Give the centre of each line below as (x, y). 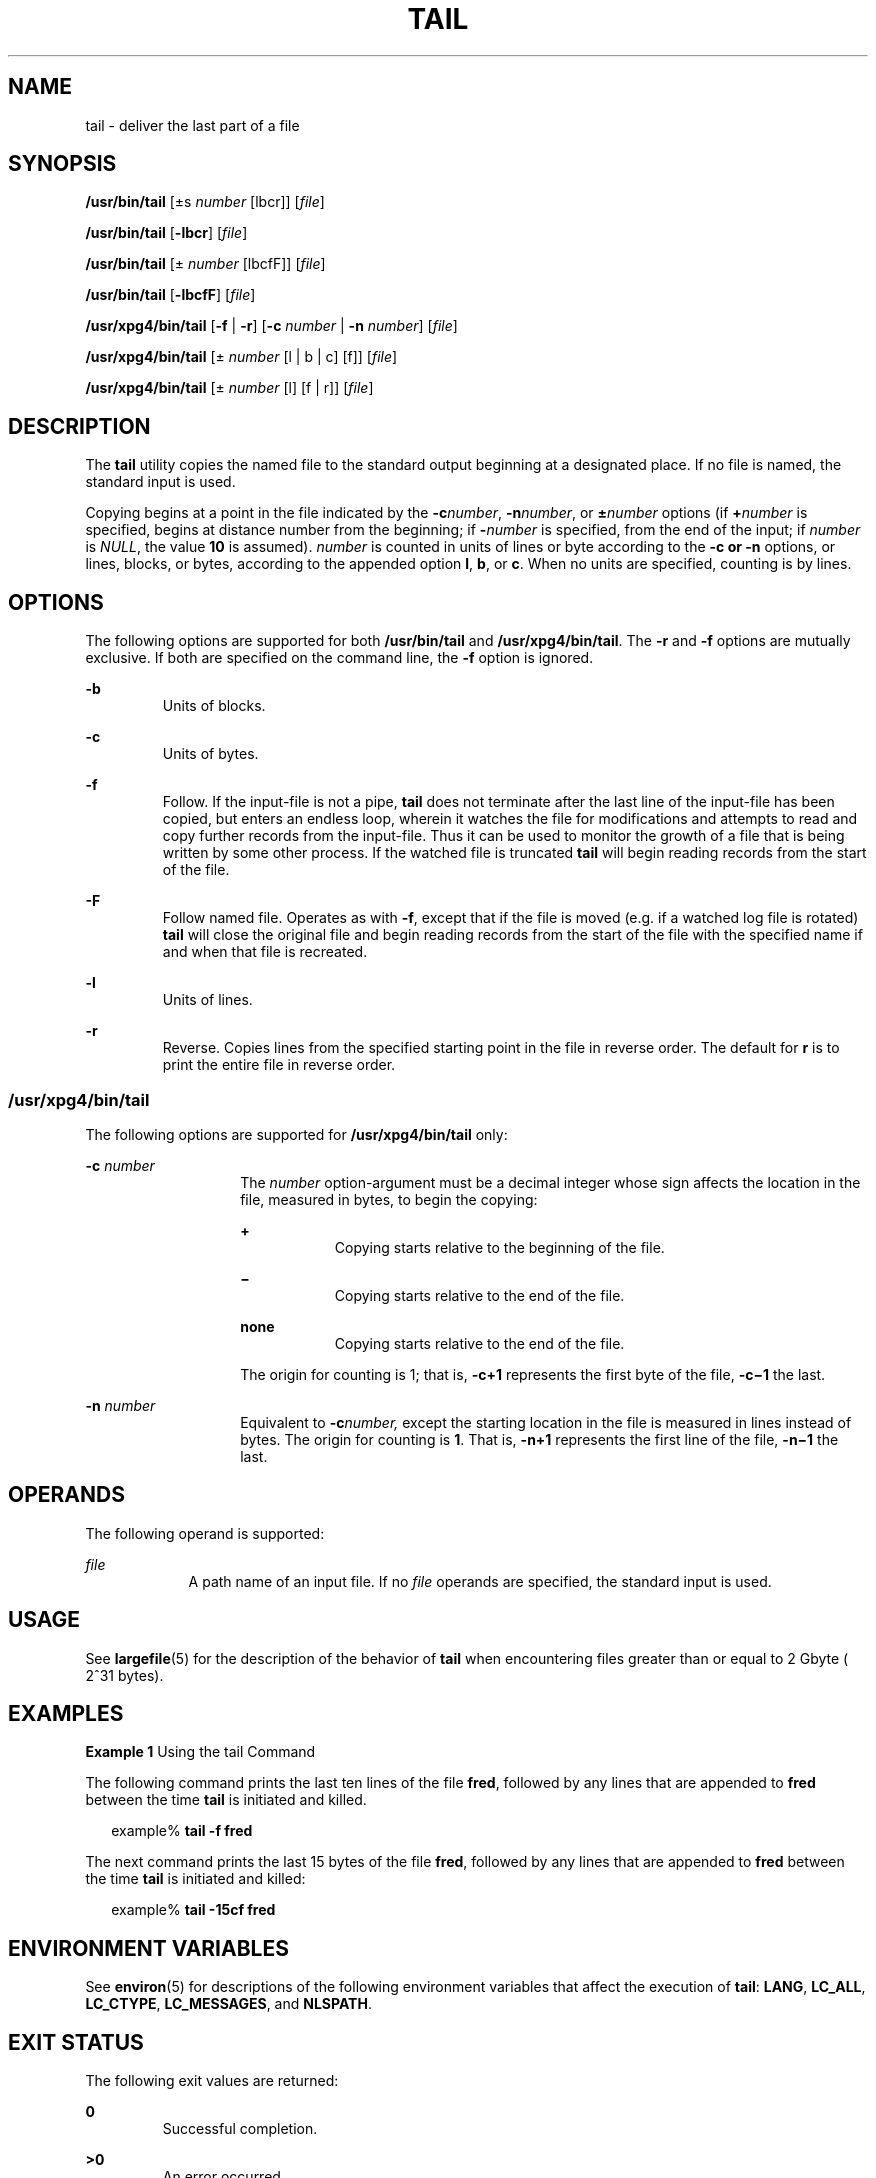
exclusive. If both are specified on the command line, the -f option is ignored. (339, 658)
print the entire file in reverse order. (279, 1065)
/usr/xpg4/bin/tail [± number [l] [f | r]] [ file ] (229, 388)
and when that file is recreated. (265, 952)
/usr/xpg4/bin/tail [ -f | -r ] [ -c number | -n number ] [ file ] (271, 326)
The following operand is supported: (205, 1533)
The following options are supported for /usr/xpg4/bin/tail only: (296, 1134)
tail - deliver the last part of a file (192, 125)
